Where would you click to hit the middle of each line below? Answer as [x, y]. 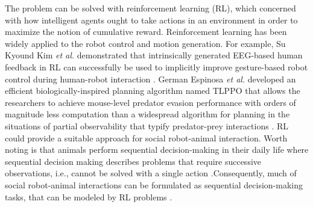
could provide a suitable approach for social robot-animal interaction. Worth [146, 137]
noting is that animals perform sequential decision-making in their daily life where [157, 150]
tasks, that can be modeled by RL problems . [89, 196]
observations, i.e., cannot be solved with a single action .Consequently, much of [151, 173]
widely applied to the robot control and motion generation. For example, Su [145, 43]
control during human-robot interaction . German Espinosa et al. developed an [150, 79]
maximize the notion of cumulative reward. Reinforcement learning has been [146, 32]
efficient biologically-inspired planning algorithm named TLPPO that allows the [153, 91]
